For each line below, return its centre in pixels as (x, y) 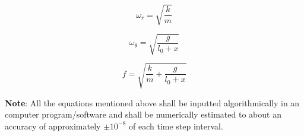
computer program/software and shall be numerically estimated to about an (143, 114)
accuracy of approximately (53, 126)
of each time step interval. (176, 126)
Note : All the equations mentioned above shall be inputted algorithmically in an (152, 102)
